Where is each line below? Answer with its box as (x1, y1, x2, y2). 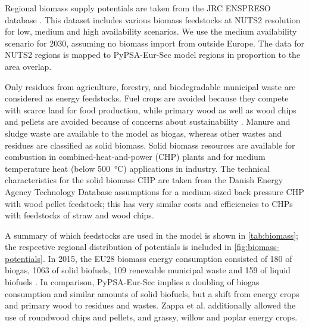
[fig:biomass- (234, 240, 280, 253)
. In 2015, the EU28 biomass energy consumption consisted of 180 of (42, 252, 292, 264)
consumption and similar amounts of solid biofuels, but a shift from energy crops (5, 287, 299, 300)
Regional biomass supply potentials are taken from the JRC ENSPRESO (5, 2, 271, 14)
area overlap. (5, 60, 52, 72)
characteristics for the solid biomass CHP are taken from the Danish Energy (5, 174, 283, 186)
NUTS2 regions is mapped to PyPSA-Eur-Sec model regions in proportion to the (5, 48, 301, 61)
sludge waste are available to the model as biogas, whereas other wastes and (5, 127, 282, 139)
